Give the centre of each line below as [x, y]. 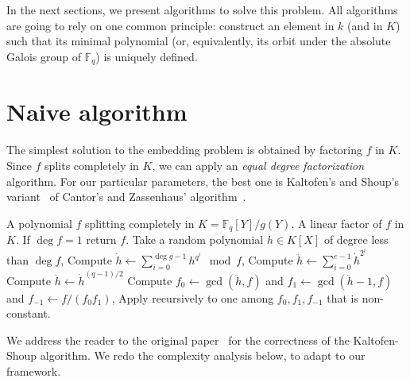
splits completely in [92, 165]
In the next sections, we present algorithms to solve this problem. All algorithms [202, 10]
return [101, 239]
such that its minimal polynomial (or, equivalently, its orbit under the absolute [199, 41]
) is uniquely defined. [147, 56]
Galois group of [44, 56]
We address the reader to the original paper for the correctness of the [178, 340]
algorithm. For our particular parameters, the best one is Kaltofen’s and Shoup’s [203, 181]
